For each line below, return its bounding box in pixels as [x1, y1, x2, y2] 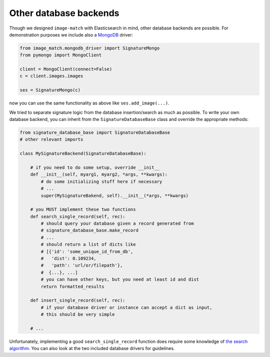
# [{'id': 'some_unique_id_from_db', [40, 248, 133, 254]
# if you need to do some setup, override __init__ [30, 164, 160, 170]
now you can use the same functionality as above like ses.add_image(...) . [9, 100, 169, 106]
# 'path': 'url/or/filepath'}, [40, 262, 123, 268]
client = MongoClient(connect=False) [19, 66, 112, 72]
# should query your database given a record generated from [40, 220, 194, 226]
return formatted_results [40, 283, 104, 289]
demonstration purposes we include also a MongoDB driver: [9, 31, 133, 37]
